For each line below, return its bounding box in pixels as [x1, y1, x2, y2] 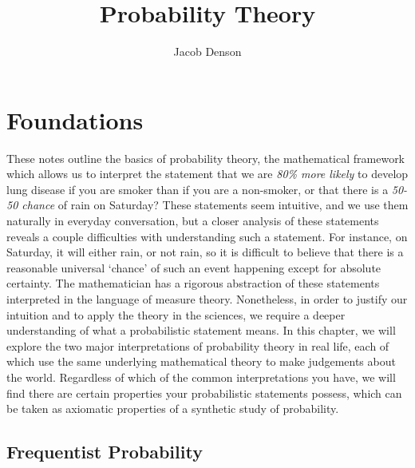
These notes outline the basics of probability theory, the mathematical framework [6, 149, 405, 166]
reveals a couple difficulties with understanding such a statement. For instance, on [6, 228, 408, 244]
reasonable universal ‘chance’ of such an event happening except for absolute [6, 259, 381, 276]
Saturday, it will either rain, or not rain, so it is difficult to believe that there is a [6, 244, 404, 260]
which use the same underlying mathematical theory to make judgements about [6, 353, 396, 370]
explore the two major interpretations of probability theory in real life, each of [6, 337, 389, 354]
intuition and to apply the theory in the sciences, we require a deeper [6, 306, 346, 323]
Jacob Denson [173, 43, 242, 60]
